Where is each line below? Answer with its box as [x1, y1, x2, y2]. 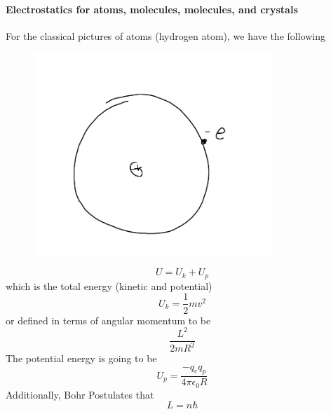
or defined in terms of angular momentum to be [6, 312, 211, 327]
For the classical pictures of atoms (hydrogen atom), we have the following [6, 28, 325, 43]
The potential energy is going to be [6, 351, 157, 366]
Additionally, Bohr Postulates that [6, 387, 154, 401]
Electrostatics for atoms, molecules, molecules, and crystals [6, 1, 298, 16]
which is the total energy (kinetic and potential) [6, 278, 212, 293]
